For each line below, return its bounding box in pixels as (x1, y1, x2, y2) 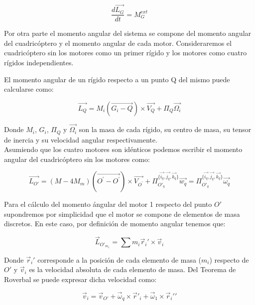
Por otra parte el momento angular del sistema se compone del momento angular (4, 28, 252, 38)
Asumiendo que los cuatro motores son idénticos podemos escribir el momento (4, 144, 243, 154)
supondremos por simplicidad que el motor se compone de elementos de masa (4, 208, 240, 219)
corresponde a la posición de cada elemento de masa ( (37, 254, 202, 265)
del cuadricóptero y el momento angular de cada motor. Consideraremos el (4, 37, 232, 48)
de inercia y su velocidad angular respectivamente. (4, 134, 157, 145)
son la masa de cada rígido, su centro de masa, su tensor (79, 124, 252, 135)
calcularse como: (4, 84, 54, 94)
